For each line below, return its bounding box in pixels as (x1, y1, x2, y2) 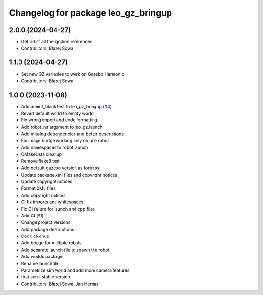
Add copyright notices (21, 192, 66, 198)
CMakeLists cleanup (21, 151, 62, 157)
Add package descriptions (21, 226, 75, 232)
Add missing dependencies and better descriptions (21, 131, 124, 137)
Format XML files (21, 185, 56, 191)
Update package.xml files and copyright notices (21, 172, 118, 177)
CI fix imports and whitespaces (21, 199, 84, 205)
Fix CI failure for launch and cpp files (21, 206, 95, 212)
